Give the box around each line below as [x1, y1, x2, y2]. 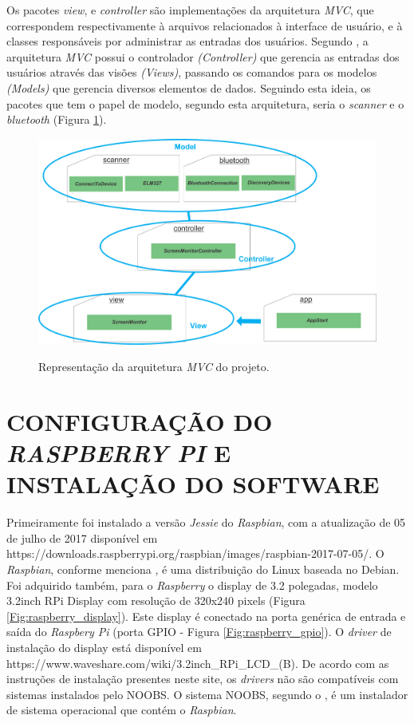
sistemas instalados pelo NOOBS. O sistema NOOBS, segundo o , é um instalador [6, 685, 408, 702]
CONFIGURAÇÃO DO [6, 405, 273, 437]
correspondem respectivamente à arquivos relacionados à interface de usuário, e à [6, 17, 403, 34]
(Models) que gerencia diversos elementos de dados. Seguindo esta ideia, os [6, 79, 371, 96]
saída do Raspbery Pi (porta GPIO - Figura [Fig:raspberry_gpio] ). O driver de [6, 623, 392, 640]
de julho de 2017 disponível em [6, 529, 158, 546]
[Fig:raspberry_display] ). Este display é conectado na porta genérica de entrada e [6, 607, 406, 624]
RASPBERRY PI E [6, 437, 231, 470]
